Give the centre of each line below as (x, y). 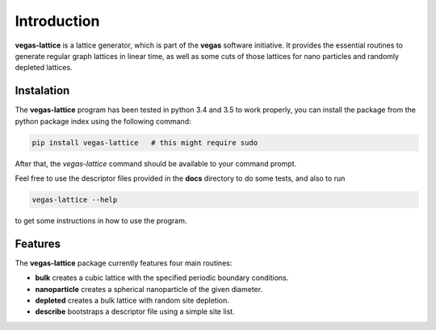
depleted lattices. (44, 68)
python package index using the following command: (103, 121)
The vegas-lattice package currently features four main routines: (124, 263)
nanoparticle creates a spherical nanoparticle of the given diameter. (149, 289)
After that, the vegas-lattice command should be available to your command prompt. (156, 163)
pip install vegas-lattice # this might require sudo (145, 142)
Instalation (42, 91)
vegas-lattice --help (75, 199)
